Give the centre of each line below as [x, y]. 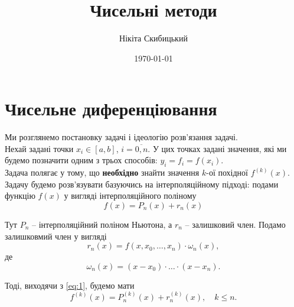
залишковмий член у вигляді [56, 236]
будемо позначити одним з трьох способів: [81, 160]
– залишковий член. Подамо [235, 224]
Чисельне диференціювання [111, 109]
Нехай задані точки [39, 148]
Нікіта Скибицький [153, 38]
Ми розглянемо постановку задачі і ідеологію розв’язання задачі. [121, 137]
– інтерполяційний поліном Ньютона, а [102, 224]
